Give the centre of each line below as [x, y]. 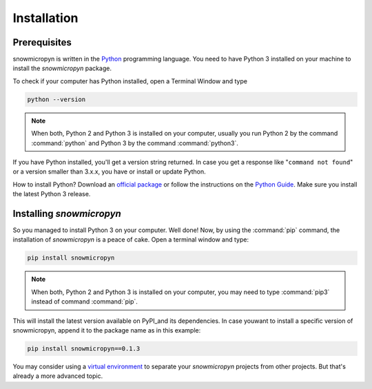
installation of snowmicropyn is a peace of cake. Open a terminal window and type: [131, 240]
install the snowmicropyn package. [62, 68]
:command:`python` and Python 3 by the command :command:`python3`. [135, 143]
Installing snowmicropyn [67, 213]
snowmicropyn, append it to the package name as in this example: [107, 330]
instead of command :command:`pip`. [84, 302]
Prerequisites [42, 42]
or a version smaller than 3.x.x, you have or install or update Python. [109, 171]
